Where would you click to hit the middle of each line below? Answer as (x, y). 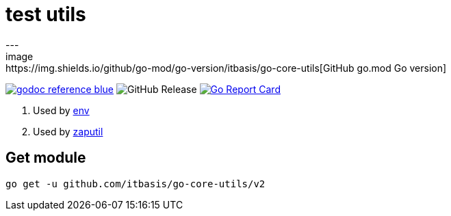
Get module (46, 158)
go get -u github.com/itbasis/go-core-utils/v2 (136, 184)
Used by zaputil (68, 131)
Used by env (61, 110)
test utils (46, 14)
